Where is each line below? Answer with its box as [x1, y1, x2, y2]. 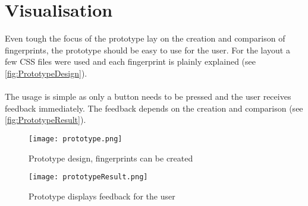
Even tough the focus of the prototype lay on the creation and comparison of [5, 32, 285, 45]
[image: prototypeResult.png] [29, 173, 148, 182]
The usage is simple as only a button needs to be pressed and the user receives [5, 90, 291, 103]
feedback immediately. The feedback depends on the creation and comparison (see [5, 102, 303, 114]
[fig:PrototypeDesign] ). [5, 66, 87, 79]
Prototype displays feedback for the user [29, 189, 175, 202]
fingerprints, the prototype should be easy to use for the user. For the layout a [5, 43, 290, 56]
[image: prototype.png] [29, 134, 122, 143]
